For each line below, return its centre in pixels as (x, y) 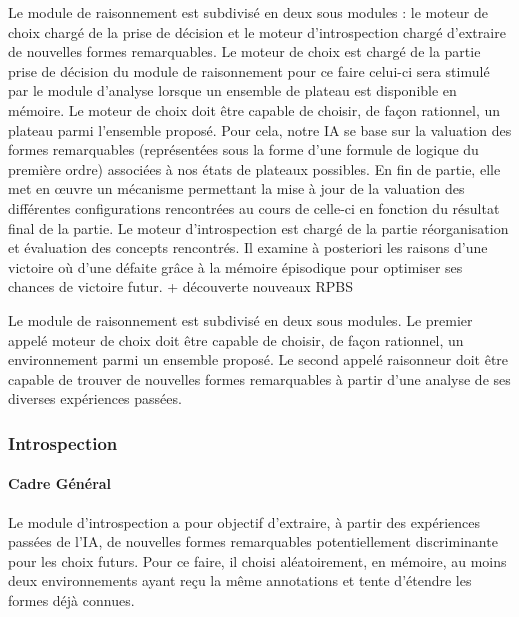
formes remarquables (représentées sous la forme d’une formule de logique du (243, 149)
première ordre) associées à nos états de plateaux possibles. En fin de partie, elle (254, 168)
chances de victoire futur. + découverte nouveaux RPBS (180, 286)
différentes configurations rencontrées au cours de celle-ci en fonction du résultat (254, 207)
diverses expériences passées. (95, 398)
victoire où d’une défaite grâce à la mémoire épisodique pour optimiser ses (235, 266)
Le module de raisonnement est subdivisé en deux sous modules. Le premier (240, 319)
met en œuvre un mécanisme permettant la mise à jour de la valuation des (236, 188)
